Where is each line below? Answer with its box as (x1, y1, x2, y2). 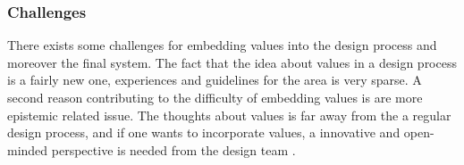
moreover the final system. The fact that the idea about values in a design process (7, 53, 457, 71)
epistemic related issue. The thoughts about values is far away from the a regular (7, 105, 451, 124)
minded (7, 140, 48, 159)
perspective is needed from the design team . (51, 140, 296, 159)
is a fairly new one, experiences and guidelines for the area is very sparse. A (7, 70, 422, 89)
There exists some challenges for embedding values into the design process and (7, 36, 437, 54)
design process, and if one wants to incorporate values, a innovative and (7, 123, 401, 142)
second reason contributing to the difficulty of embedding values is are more (7, 88, 423, 106)
